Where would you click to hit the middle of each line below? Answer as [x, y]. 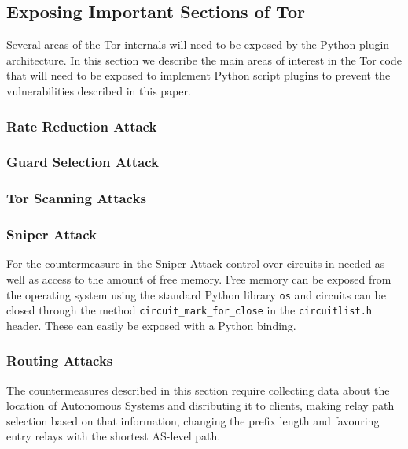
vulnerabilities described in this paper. [99, 90]
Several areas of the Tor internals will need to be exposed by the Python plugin [198, 45]
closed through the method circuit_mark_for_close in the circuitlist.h [189, 310]
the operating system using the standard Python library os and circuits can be [196, 294]
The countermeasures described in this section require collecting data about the [198, 390]
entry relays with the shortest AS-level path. [114, 436]
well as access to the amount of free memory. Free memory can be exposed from [199, 278]
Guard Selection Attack [83, 162]
